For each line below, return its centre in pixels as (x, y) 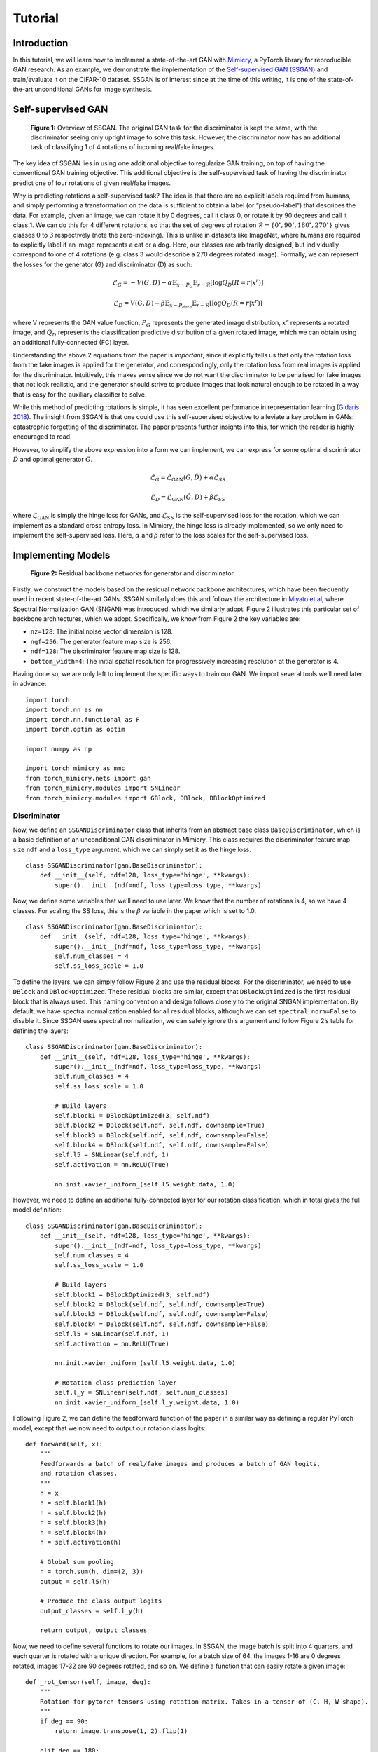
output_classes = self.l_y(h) (91, 1611)
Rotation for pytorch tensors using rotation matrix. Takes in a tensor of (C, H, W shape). (204, 1702)
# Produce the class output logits (101, 1601)
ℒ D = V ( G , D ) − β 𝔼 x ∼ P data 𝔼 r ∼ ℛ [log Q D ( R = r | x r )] (188, 304)
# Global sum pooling (77, 1562)
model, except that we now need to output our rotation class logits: (110, 1428)
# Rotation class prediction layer (116, 1383)
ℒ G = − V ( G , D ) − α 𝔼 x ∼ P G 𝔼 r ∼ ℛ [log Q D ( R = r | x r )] (188, 283)
